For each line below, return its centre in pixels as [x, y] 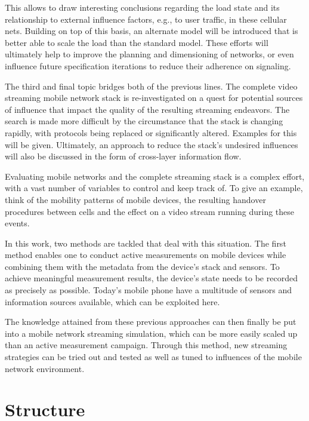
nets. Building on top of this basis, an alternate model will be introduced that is [152, 31]
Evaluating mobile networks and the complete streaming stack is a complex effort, [155, 176]
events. [17, 223]
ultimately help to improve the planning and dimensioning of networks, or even [149, 54]
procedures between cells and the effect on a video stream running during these [150, 211]
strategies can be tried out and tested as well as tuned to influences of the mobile [153, 357]
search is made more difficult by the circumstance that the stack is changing [144, 121]
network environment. [45, 368]
